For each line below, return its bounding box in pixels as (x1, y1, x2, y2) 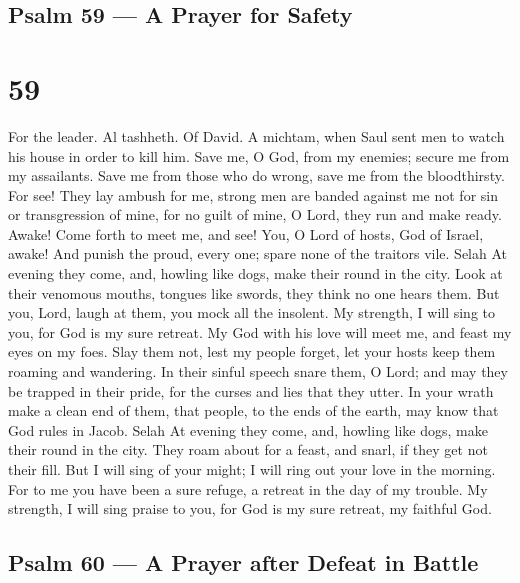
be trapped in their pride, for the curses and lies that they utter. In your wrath (8, 380, 494, 401)
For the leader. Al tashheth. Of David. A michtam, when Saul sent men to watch (8, 125, 505, 146)
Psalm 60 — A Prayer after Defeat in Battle (8, 547, 479, 578)
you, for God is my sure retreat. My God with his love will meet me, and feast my (8, 321, 512, 342)
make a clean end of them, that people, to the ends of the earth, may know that (8, 400, 499, 421)
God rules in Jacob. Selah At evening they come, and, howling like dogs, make (8, 419, 488, 440)
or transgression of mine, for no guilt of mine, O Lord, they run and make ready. (8, 204, 502, 225)
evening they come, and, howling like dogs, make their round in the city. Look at (8, 263, 503, 284)
